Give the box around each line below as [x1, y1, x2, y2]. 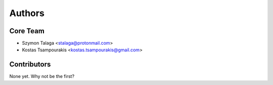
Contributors [9, 60, 51, 69]
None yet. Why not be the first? [9, 73, 75, 79]
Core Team [9, 27, 45, 35]
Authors [9, 8, 45, 19]
